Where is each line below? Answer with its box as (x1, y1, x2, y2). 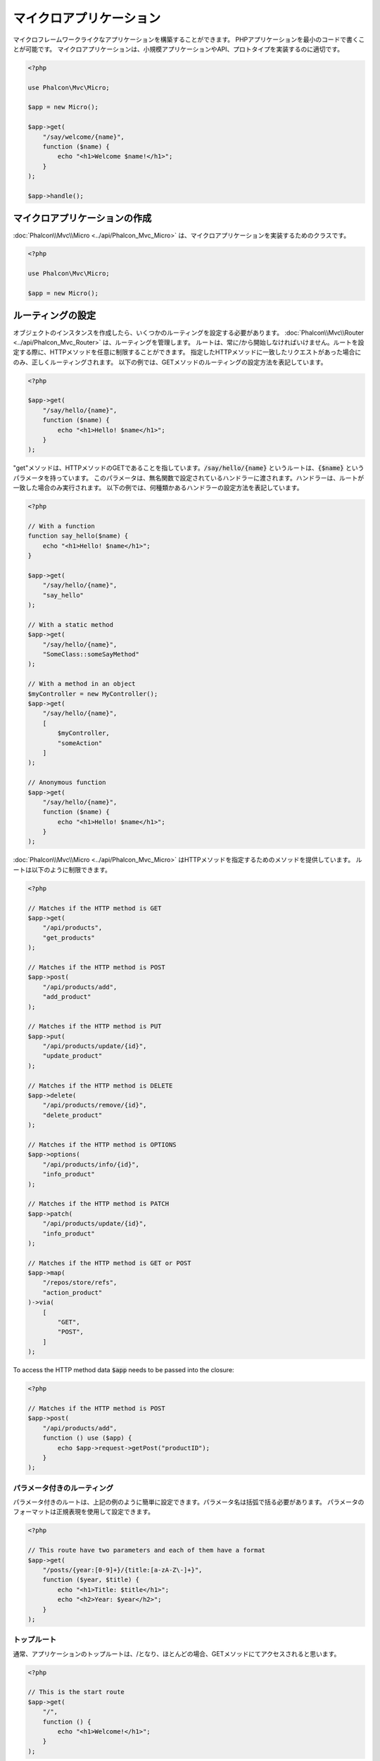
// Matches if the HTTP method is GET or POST (27, 1259, 191, 1267)
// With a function (27, 522, 95, 530)
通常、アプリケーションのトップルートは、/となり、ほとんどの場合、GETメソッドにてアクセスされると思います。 (13, 1649, 341, 1658)
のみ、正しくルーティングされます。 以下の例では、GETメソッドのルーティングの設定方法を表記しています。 (13, 358, 327, 366)
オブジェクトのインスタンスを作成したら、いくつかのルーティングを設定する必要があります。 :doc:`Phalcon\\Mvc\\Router (13, 328, 364, 337)
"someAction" (57, 739, 103, 747)
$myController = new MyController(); (27, 690, 158, 697)
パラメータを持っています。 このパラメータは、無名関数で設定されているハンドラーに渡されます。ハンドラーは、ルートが (13, 473, 365, 482)
